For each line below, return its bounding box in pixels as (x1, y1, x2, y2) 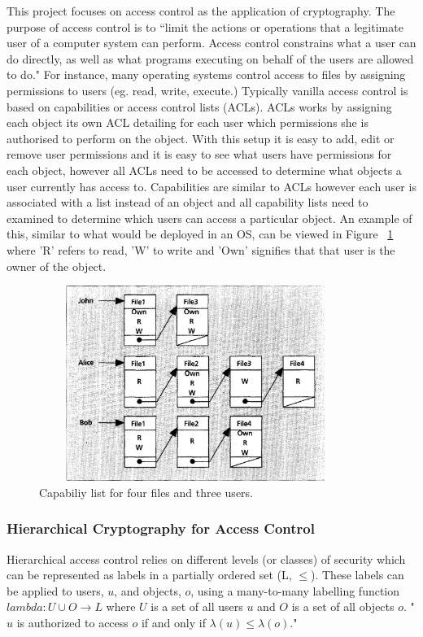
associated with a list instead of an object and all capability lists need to (7, 194, 368, 211)
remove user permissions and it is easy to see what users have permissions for (7, 146, 392, 163)
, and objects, (114, 582, 181, 599)
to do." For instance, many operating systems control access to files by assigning (7, 66, 406, 83)
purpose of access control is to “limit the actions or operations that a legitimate (7, 18, 403, 35)
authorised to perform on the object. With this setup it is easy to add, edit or (7, 129, 395, 146)
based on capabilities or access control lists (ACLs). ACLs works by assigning (7, 98, 392, 115)
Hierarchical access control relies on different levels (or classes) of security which (7, 550, 406, 567)
